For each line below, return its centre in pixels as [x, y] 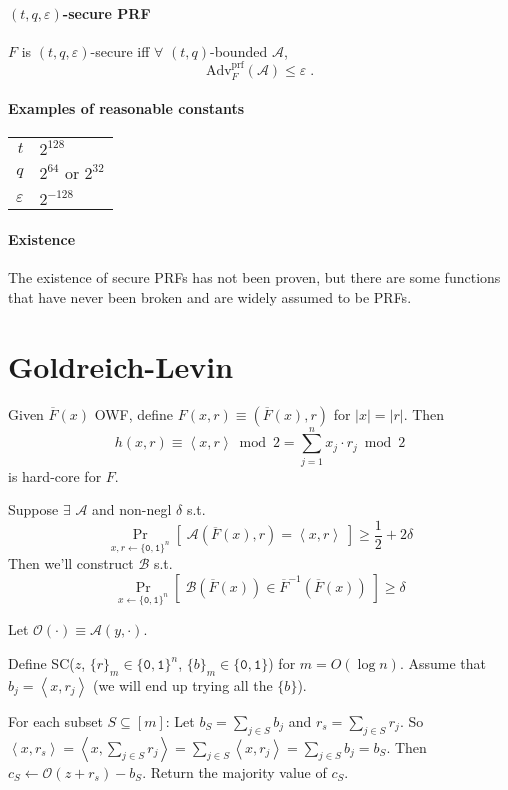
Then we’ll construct [71, 563]
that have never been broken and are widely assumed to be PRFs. [210, 296]
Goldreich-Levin [121, 365]
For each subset [55, 720]
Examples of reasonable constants [126, 108]
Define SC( [41, 663]
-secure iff [120, 50]
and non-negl [132, 509]
